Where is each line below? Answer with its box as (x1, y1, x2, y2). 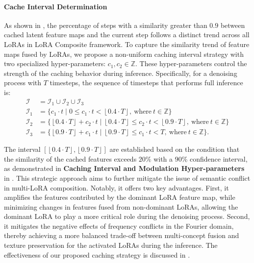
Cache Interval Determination (4, 1, 107, 11)
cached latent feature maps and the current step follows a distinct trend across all (4, 29, 250, 40)
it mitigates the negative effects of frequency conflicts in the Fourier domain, (4, 220, 234, 231)
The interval (4, 144, 41, 154)
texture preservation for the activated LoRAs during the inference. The (4, 240, 218, 250)
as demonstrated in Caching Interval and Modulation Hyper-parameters (4, 163, 245, 173)
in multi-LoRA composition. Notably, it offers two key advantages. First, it (4, 182, 229, 192)
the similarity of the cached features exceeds (4, 153, 137, 164)
